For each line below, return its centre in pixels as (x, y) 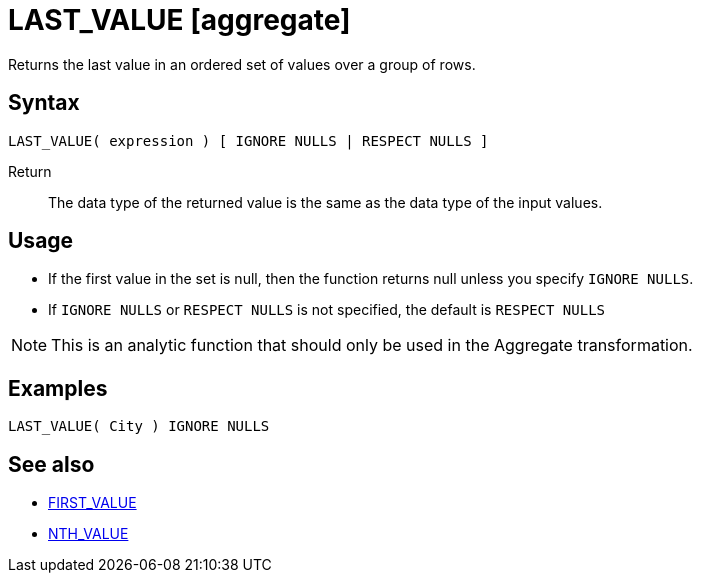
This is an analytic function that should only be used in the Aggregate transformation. (372, 345)
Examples (58, 388)
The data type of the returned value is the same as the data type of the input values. (325, 202)
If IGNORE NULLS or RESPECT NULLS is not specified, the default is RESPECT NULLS (327, 310)
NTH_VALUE (88, 534)
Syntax (44, 103)
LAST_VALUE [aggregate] (179, 20)
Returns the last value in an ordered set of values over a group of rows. (242, 64)
